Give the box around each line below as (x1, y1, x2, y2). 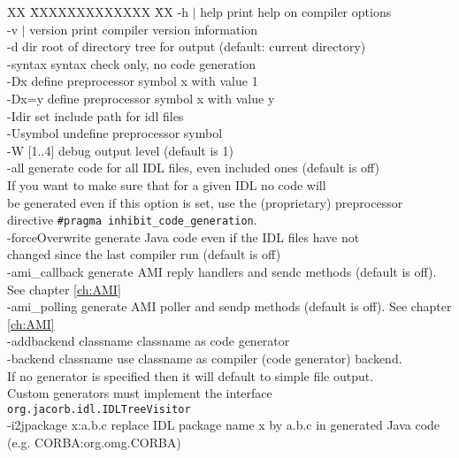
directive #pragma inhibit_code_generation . (7, 210, 257, 229)
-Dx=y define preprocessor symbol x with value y (7, 88, 275, 107)
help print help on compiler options (200, 3, 392, 20)
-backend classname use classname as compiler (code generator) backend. (7, 348, 402, 367)
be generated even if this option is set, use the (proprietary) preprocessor (7, 193, 403, 211)
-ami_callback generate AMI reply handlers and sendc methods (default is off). (7, 262, 437, 280)
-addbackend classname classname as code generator (7, 332, 290, 350)
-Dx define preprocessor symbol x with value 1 (7, 72, 258, 90)
